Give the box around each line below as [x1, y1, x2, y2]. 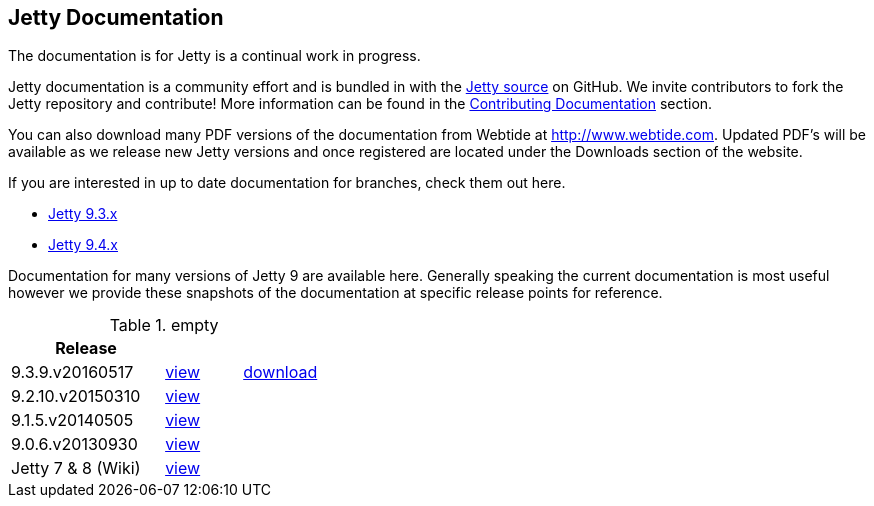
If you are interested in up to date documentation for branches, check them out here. [8, 174, 566, 192]
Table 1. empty [109, 315, 219, 336]
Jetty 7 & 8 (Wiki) [11, 458, 141, 479]
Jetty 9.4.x [48, 236, 118, 254]
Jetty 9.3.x [48, 205, 118, 223]
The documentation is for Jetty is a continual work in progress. [8, 47, 421, 65]
